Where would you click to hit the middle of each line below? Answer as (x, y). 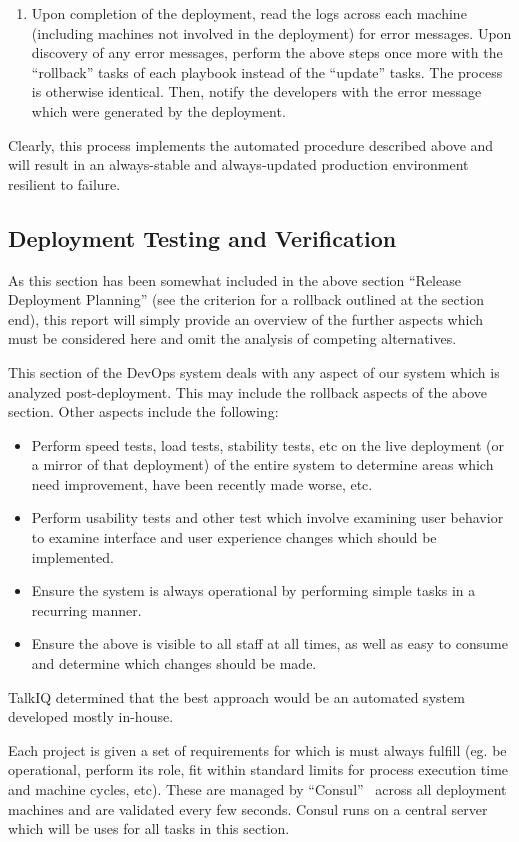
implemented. (72, 556)
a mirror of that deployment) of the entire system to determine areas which (262, 464)
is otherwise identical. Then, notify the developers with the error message (256, 91)
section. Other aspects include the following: (143, 411)
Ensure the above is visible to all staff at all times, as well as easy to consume (269, 643)
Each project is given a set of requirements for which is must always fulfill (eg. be (257, 749)
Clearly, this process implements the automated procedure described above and (251, 144)
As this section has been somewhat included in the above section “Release (234, 279)
